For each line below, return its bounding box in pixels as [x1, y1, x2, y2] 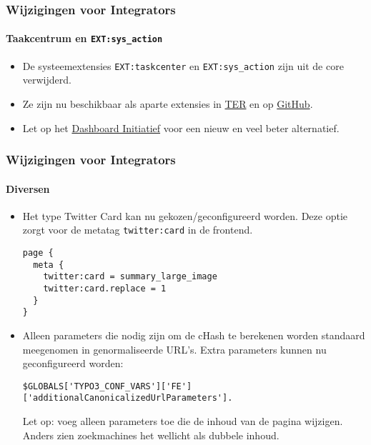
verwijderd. [22, 72, 71, 87]
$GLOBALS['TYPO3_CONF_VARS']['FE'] [22, 381, 192, 391]
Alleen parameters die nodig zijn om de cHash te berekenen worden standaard [22, 327, 365, 342]
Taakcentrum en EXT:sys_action [6, 31, 163, 46]
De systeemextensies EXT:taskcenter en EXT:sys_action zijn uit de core [22, 58, 344, 73]
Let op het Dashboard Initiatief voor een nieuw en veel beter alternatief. [22, 120, 340, 135]
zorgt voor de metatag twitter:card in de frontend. [22, 222, 253, 237]
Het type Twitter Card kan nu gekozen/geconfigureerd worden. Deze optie [22, 208, 347, 223]
